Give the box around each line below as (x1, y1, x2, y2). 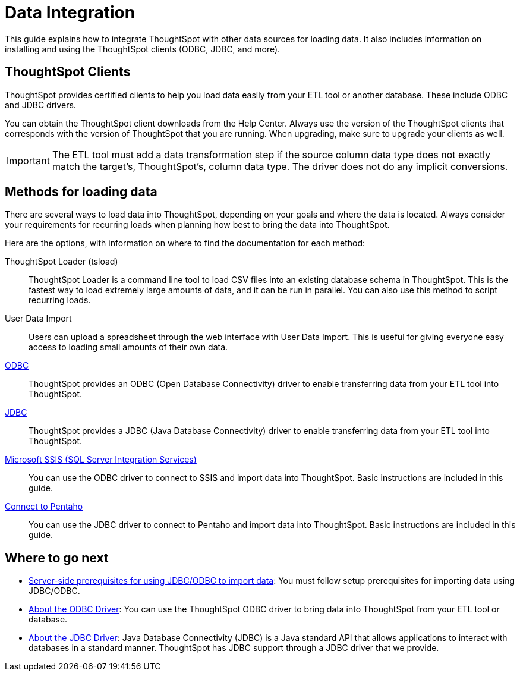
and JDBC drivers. (5, 99, 76, 110)
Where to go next (5, 550, 109, 565)
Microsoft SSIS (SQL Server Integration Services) (5, 454, 197, 465)
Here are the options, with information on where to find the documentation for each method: (5, 238, 365, 249)
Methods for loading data (5, 184, 157, 200)
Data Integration (5, 2, 135, 23)
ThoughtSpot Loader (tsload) (5, 256, 118, 267)
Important (7, 154, 50, 166)
